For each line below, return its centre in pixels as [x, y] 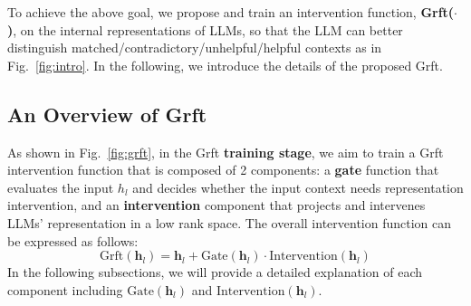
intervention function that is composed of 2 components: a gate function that [223, 170]
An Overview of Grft [107, 114]
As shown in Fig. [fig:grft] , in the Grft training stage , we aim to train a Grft [226, 152]
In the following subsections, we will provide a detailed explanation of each [215, 272]
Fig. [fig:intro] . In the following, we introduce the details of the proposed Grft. [225, 65]
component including [65, 289]
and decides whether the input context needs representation [298, 187]
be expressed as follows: [73, 240]
